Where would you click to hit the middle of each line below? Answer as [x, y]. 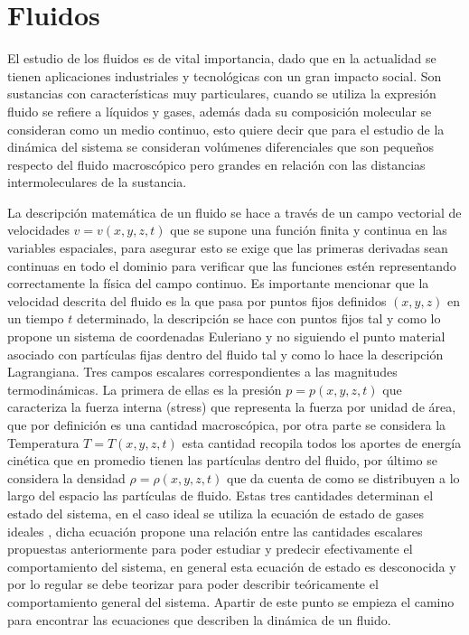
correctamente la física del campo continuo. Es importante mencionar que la [218, 283]
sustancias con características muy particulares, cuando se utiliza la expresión [222, 93]
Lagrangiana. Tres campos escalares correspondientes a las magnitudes [202, 372]
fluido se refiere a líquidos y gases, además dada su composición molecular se [220, 111]
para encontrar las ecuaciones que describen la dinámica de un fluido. [199, 619]
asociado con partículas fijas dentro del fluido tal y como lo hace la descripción [225, 354]
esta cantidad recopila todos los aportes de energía [322, 442]
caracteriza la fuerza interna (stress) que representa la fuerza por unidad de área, [232, 407]
